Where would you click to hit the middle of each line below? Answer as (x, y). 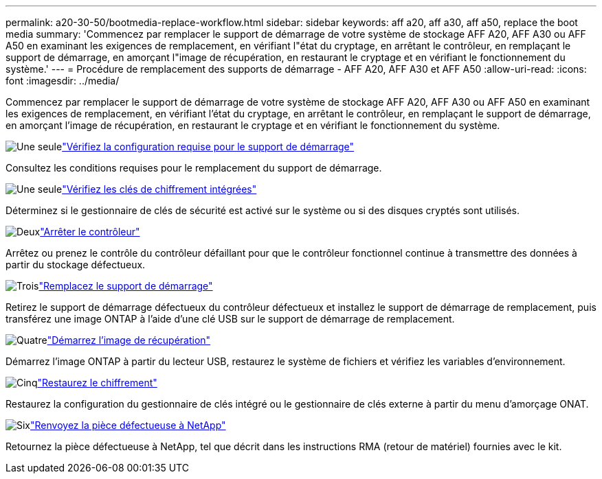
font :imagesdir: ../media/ (63, 81)
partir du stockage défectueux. (76, 265)
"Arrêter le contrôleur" (90, 232)
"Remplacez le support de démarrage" (126, 286)
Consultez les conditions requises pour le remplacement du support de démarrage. (194, 168)
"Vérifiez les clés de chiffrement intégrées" (159, 189)
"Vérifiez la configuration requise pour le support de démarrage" (208, 147)
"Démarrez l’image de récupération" (129, 340)
